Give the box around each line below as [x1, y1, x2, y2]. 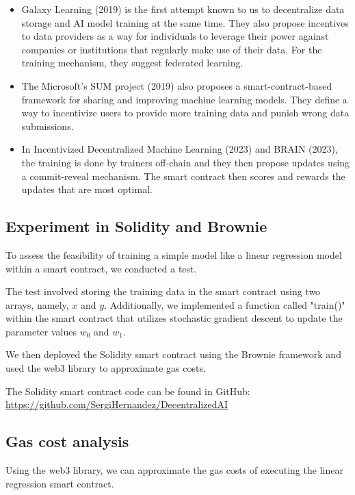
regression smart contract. [5, 476, 114, 490]
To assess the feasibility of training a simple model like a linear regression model [5, 247, 342, 262]
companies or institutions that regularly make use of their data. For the [21, 42, 322, 56]
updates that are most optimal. [21, 182, 153, 196]
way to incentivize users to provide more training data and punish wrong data [21, 105, 350, 120]
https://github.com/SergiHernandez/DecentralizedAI [5, 397, 228, 411]
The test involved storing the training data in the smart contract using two [5, 284, 321, 299]
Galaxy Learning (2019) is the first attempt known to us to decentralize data [21, 2, 345, 16]
